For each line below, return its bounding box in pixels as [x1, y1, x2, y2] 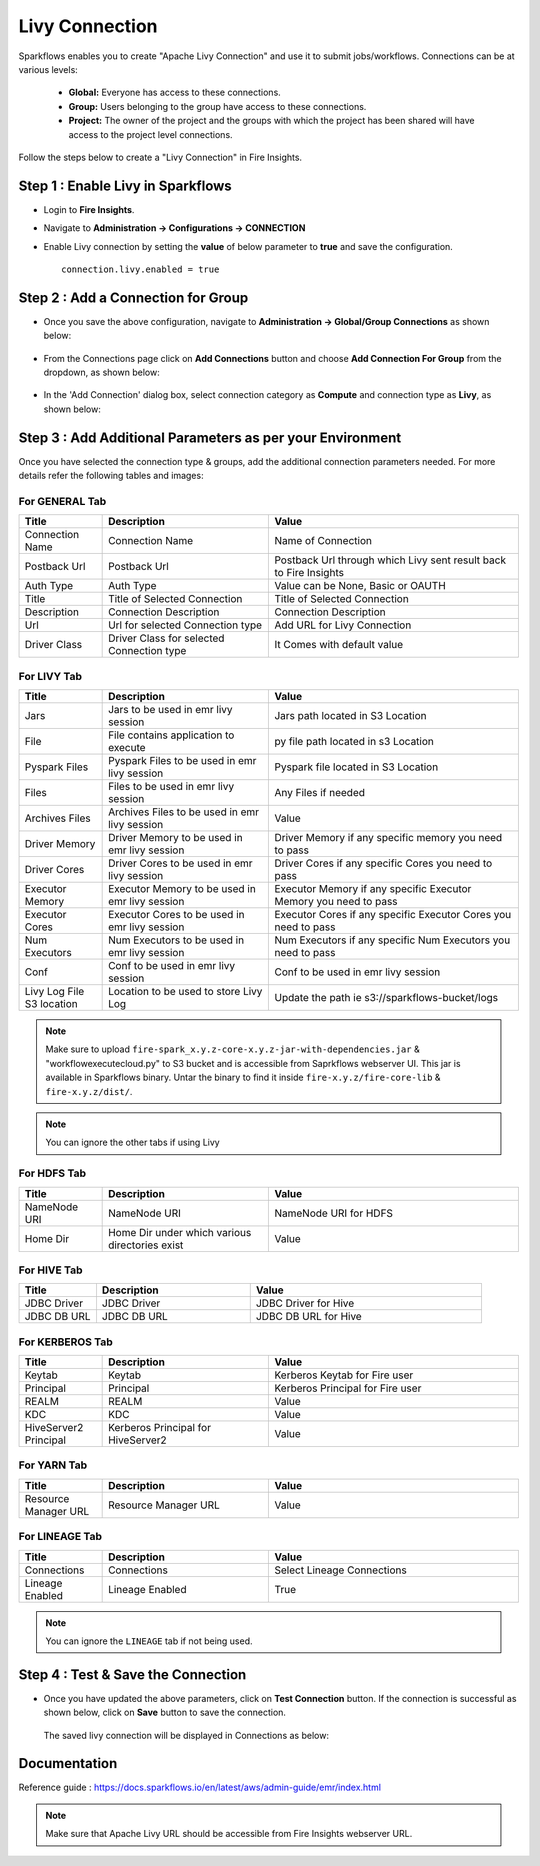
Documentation [18, 1755, 118, 1772]
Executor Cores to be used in [108, 908, 245, 922]
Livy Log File [24, 985, 85, 999]
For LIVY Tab [18, 669, 83, 683]
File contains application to [108, 728, 235, 742]
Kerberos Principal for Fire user [274, 1381, 422, 1395]
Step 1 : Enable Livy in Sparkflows [18, 177, 232, 194]
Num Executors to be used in [108, 933, 245, 947]
